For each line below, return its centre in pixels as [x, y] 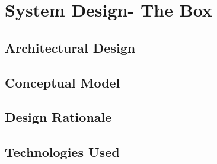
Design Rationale [58, 117]
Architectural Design [70, 47]
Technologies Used [62, 152]
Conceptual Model [63, 82]
